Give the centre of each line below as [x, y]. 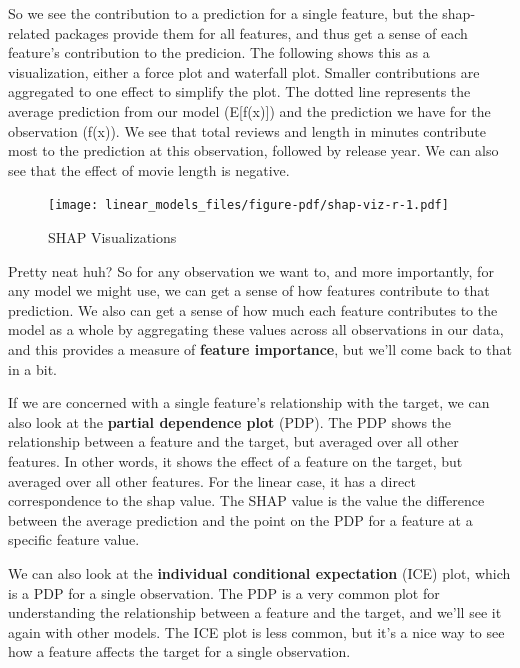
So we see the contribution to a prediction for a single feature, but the [223, 13]
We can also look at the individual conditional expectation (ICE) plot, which [259, 572]
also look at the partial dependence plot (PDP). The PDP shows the [230, 421]
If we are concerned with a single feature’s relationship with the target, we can [249, 402]
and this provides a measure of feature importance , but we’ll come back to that [260, 348]
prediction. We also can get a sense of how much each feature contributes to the [253, 309]
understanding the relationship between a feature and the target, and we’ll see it [255, 612]
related [29, 32]
